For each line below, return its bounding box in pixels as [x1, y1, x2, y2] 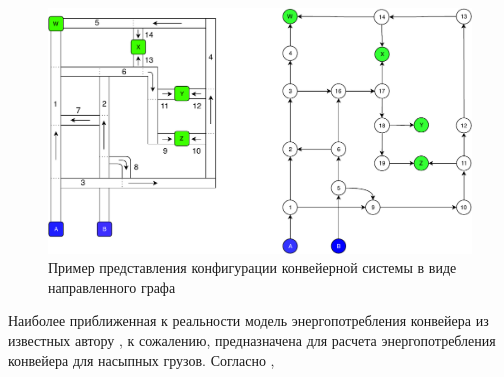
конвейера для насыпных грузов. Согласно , [8, 349, 275, 370]
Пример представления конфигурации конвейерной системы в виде [48, 257, 457, 278]
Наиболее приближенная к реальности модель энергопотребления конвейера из [8, 310, 489, 331]
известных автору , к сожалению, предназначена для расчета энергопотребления [8, 329, 496, 350]
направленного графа [48, 276, 176, 297]
